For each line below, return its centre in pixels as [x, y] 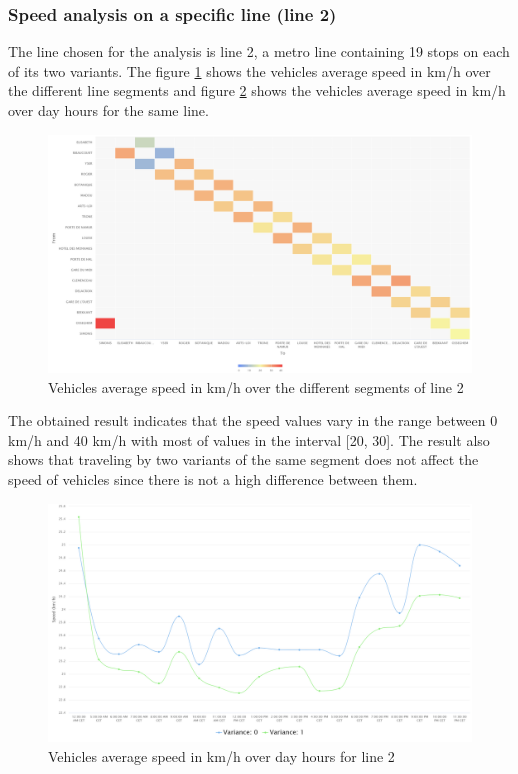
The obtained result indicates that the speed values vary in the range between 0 [253, 420]
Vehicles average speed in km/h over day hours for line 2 [221, 755]
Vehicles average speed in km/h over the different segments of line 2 [256, 386]
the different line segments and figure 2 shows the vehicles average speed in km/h [257, 90]
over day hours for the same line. [108, 110]
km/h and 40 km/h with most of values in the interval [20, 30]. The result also [249, 439]
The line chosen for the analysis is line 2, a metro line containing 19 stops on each [259, 51]
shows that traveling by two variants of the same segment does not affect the [243, 459]
